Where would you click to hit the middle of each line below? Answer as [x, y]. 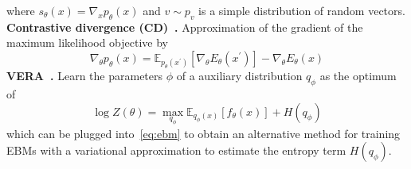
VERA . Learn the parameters [85, 76]
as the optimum [358, 76]
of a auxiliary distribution [239, 76]
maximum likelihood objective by [88, 42]
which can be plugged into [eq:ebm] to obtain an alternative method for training [204, 133]
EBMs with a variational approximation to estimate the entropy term [176, 150]
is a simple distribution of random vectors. [302, 10]
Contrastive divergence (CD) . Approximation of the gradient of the [185, 27]
